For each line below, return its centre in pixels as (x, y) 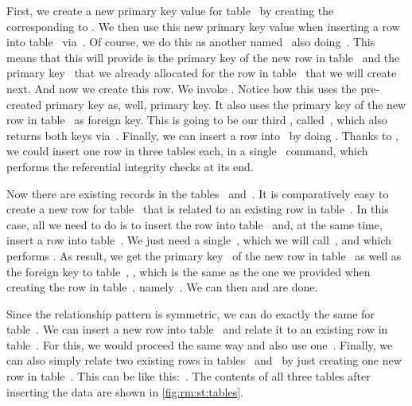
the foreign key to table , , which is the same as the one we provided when (189, 271)
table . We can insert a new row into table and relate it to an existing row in (197, 329)
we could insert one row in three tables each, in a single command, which (187, 151)
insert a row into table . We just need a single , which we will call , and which (199, 240)
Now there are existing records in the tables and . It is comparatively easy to (198, 193)
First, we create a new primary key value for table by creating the (170, 10)
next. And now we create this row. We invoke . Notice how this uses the (182, 88)
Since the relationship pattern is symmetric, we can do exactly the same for (190, 313)
